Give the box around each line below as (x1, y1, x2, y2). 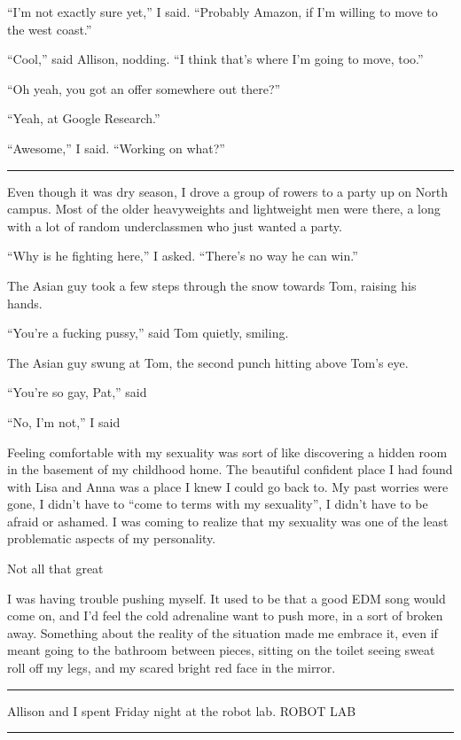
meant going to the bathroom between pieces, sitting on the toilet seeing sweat (7, 641, 435, 659)
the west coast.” (7, 19, 92, 38)
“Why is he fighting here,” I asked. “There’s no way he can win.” (7, 246, 358, 265)
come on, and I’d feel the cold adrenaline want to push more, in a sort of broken (7, 606, 443, 625)
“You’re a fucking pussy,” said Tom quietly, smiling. (7, 323, 289, 342)
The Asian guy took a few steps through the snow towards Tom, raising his (7, 276, 417, 294)
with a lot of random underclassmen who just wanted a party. (7, 216, 342, 235)
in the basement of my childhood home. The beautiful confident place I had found (7, 460, 453, 479)
